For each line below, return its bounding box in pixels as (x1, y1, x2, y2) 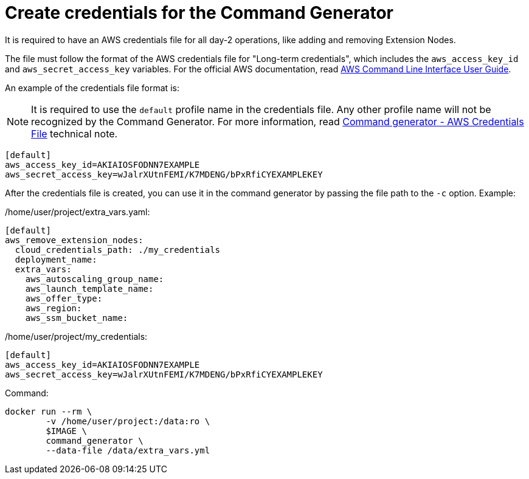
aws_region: (25, 303, 82, 313)
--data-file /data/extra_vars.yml (46, 445, 210, 455)
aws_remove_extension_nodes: (5, 235, 143, 245)
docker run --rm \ (5, 406, 92, 416)
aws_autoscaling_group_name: (25, 274, 164, 284)
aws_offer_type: (25, 293, 103, 303)
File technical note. (31, 127, 118, 140)
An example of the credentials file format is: (5, 82, 179, 93)
